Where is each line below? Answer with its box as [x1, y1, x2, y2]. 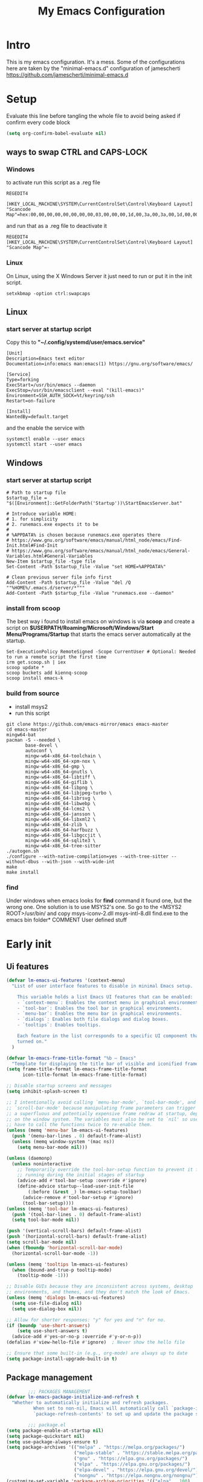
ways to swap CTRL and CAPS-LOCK [6, 147, 148, 158]
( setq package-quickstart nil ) [6, 1433, 85, 1439]
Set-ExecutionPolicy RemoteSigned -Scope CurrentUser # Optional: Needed [6, 649, 196, 655]
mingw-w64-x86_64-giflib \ [25, 779, 94, 785]
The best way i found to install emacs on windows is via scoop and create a [6, 618, 195, 625]
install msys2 [14, 703, 48, 710]
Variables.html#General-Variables [6, 553, 94, 560]
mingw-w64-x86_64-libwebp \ [25, 800, 96, 806]
